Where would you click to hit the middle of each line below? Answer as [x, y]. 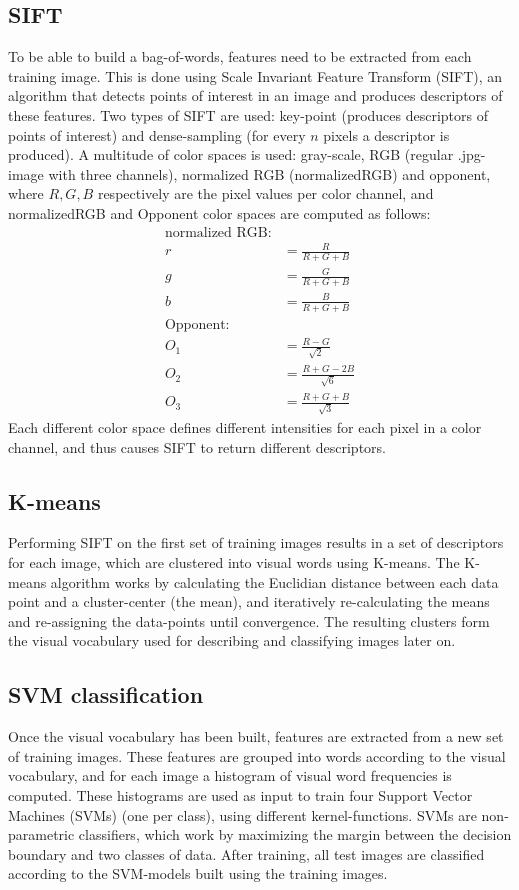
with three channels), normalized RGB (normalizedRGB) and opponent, [269, 173]
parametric [41, 834]
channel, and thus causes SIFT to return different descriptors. [197, 446]
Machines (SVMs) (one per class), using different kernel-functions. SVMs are [242, 814]
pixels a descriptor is [386, 134]
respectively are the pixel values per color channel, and [265, 193]
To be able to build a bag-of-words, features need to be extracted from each [240, 56]
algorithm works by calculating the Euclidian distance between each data [274, 581]
